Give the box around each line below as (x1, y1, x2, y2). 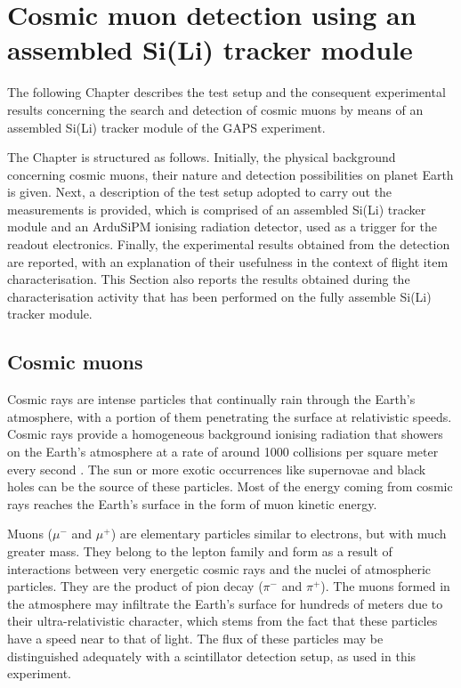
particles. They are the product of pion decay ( (7, 577, 263, 595)
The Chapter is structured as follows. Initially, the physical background (7, 148, 396, 166)
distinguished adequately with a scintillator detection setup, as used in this (7, 646, 417, 665)
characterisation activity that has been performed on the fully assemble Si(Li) (7, 287, 432, 305)
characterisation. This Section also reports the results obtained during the (7, 270, 410, 288)
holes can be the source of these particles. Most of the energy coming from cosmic (7, 477, 453, 496)
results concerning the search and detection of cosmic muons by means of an (7, 100, 424, 118)
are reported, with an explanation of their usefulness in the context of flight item (7, 252, 449, 271)
